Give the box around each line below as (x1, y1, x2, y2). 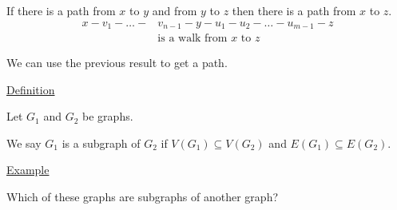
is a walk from (157, 33, 228, 45)
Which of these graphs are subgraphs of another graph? (6, 188, 279, 205)
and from (152, 2, 197, 18)
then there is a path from (232, 2, 356, 18)
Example (6, 161, 50, 178)
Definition (6, 81, 55, 97)
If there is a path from (6, 2, 116, 18)
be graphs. (82, 108, 133, 125)
